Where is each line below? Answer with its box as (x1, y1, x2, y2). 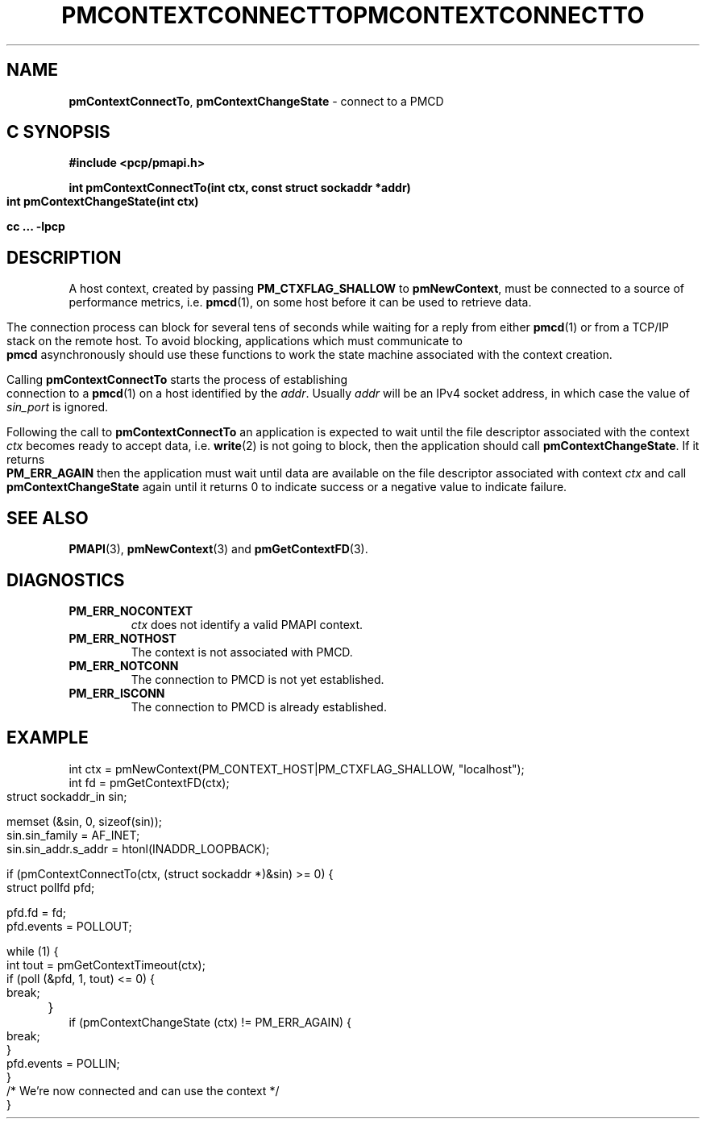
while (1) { (6, 944, 59, 958)
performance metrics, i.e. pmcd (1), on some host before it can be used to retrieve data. (69, 295, 532, 310)
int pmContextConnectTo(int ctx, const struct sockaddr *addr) (69, 181, 411, 195)
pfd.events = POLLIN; (6, 1056, 120, 1070)
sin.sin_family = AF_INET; (6, 827, 140, 842)
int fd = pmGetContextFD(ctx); (69, 775, 230, 790)
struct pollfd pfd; (6, 880, 95, 894)
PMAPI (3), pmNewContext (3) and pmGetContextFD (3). (69, 542, 368, 556)
